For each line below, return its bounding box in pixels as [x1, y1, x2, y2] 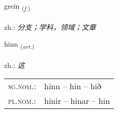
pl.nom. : [8, 94, 36, 106]
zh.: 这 [4, 60, 25, 70]
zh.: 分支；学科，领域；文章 [4, 21, 96, 32]
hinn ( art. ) [4, 39, 35, 51]
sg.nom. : [8, 80, 36, 92]
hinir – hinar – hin [44, 94, 110, 106]
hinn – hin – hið [44, 80, 102, 92]
